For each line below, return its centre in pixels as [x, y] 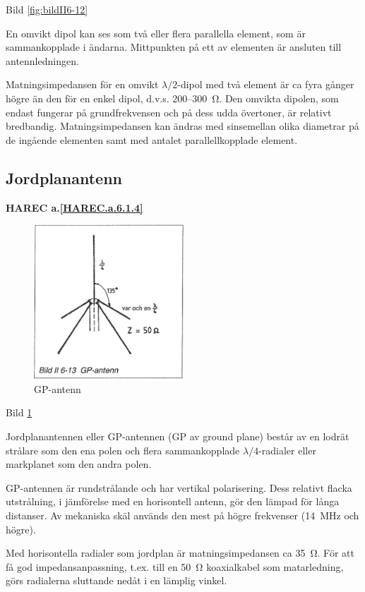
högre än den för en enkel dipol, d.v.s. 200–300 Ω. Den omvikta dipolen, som [172, 98]
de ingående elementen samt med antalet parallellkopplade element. [152, 139]
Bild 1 [19, 412]
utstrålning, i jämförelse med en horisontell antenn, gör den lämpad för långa [173, 501]
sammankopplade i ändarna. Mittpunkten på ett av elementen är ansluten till [174, 47]
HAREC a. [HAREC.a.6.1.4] [74, 207]
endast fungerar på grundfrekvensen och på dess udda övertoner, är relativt [169, 112]
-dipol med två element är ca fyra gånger [266, 84]
